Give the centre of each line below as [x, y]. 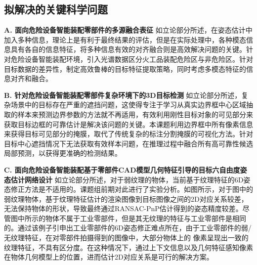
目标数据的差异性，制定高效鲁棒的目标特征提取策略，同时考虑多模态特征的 [125, 68]
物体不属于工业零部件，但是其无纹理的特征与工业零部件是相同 [146, 218]
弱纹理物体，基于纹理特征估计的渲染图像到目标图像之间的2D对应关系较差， [126, 199]
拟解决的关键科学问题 [56, 9]
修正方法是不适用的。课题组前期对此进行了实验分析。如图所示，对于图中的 [132, 189]
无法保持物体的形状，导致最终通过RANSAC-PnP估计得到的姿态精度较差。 [123, 208]
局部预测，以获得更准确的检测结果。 [63, 153]
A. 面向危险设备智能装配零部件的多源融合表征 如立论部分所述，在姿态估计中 [128, 30]
